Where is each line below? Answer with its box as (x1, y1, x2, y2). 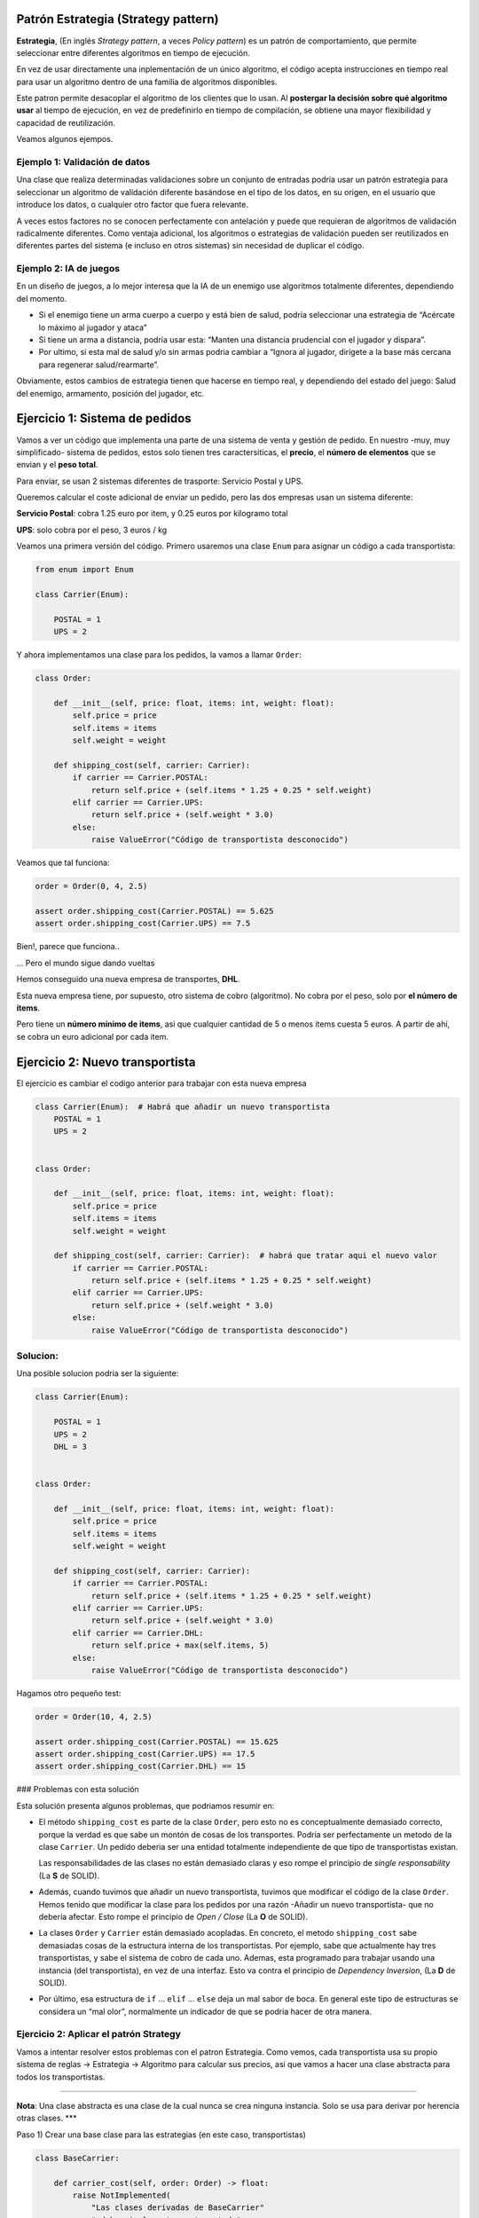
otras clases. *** (16, 2112, 77, 2124)
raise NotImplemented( (72, 2190, 172, 2200)
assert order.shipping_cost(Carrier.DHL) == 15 (35, 1761, 246, 1772)
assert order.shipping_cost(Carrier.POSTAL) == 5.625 (35, 906, 274, 916)
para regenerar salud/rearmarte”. (38, 359, 160, 370)
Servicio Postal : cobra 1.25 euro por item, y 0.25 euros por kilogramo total (16, 508, 288, 519)
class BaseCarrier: (35, 2152, 120, 2163)
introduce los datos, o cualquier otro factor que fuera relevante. (16, 200, 248, 210)
